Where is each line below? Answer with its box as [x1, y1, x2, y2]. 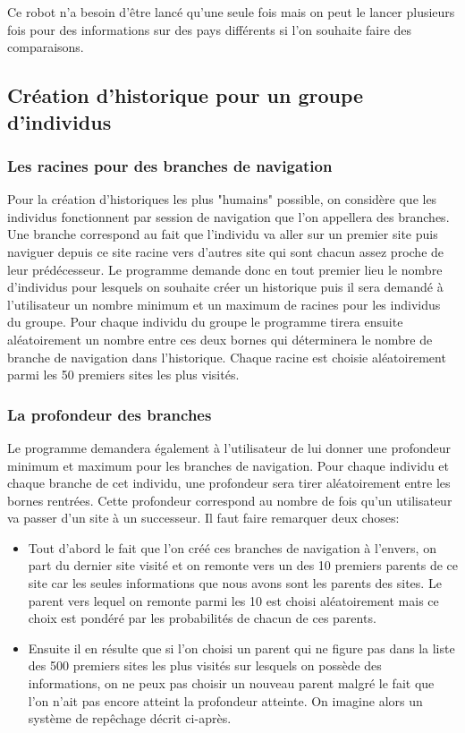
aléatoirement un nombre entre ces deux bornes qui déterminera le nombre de [7, 329, 433, 348]
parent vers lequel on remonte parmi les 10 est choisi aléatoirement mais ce [28, 591, 439, 609]
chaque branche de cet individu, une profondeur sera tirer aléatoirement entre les [7, 473, 451, 492]
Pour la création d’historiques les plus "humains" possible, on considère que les [7, 190, 437, 209]
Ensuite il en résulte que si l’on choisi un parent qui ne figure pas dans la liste [28, 638, 455, 657]
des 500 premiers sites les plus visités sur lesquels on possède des [28, 656, 382, 675]
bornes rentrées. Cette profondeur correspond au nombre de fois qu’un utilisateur [7, 490, 452, 509]
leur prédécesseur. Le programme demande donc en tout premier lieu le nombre [7, 260, 443, 278]
